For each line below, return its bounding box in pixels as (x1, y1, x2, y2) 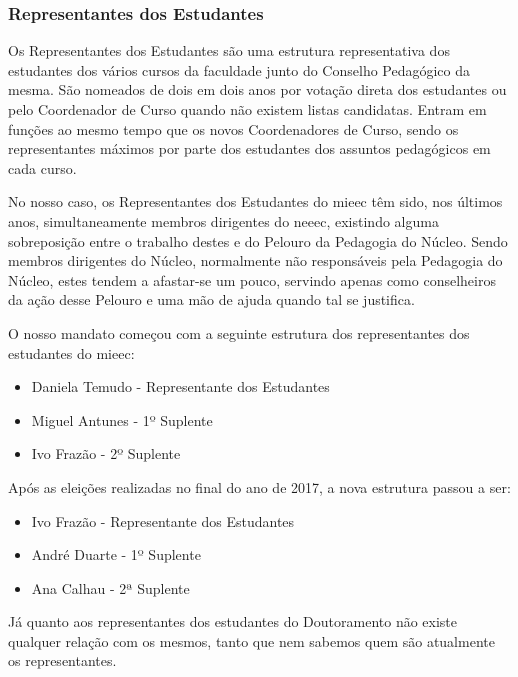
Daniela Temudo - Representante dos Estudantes (31, 376, 330, 397)
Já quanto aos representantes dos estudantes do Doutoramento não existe (8, 611, 458, 632)
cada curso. (8, 157, 77, 178)
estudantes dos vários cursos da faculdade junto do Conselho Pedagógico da (8, 59, 471, 80)
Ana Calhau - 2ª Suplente (31, 577, 190, 598)
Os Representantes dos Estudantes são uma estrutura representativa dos (8, 40, 450, 61)
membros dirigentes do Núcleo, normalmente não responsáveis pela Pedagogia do (8, 250, 503, 271)
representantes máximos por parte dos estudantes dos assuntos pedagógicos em (8, 138, 491, 159)
